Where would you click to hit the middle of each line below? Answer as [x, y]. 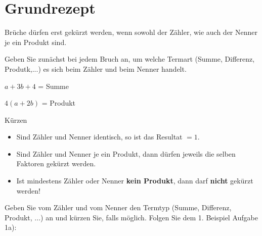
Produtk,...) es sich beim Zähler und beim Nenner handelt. [96, 68]
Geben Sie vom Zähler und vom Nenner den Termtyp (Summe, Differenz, [118, 207]
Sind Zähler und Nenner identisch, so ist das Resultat [99, 137]
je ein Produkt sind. [36, 42]
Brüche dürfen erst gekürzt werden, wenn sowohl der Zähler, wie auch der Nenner [131, 32]
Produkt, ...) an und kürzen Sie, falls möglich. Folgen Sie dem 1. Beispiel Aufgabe [131, 217]
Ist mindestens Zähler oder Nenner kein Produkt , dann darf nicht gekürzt [135, 181]
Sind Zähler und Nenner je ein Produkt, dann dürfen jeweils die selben [126, 153]
